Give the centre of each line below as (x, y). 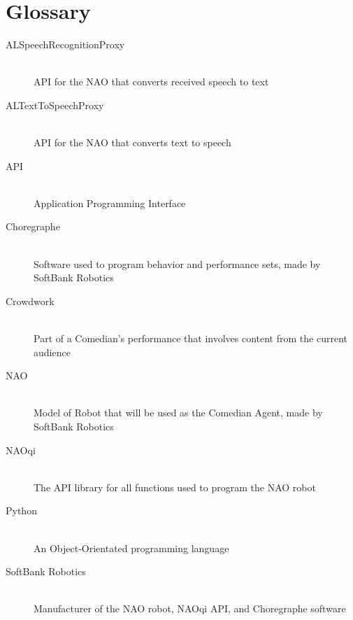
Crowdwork (30, 301)
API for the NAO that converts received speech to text (151, 82)
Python (21, 510)
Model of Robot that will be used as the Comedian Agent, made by (178, 413)
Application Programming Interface (110, 203)
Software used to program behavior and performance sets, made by (177, 263)
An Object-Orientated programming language (131, 548)
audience (52, 352)
